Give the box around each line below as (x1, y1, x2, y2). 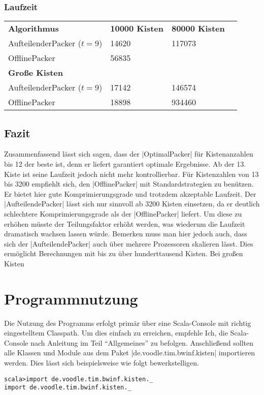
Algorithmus (8, 22, 59, 35)
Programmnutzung (4, 288, 138, 309)
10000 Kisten (110, 22, 163, 35)
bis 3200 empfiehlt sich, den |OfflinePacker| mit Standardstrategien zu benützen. (4, 178, 254, 189)
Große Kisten (8, 67, 63, 79)
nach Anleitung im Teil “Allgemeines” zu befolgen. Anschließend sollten (30, 337, 254, 348)
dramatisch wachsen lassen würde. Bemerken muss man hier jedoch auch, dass (4, 228, 247, 239)
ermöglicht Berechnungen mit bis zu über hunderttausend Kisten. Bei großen (4, 248, 243, 259)
